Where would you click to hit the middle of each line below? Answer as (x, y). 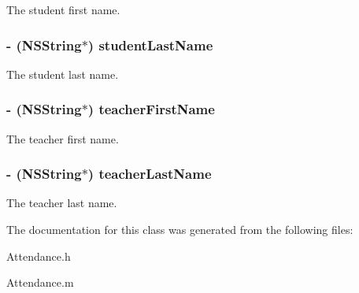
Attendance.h (39, 256)
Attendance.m (40, 282)
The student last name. (63, 74)
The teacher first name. (63, 138)
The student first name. (63, 9)
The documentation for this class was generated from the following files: (180, 230)
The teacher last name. (62, 203)
